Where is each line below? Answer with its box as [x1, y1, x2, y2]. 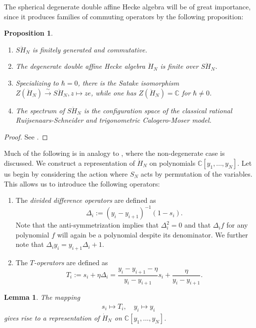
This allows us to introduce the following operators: [4, 178, 160, 188]
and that [184, 220, 211, 230]
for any [226, 220, 248, 230]
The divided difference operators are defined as [15, 195, 156, 205]
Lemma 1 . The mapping [4, 292, 80, 302]
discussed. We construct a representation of [4, 157, 135, 168]
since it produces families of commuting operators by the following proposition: [4, 11, 244, 21]
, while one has [90, 87, 136, 97]
